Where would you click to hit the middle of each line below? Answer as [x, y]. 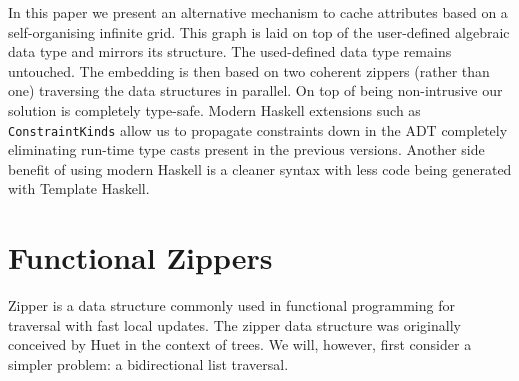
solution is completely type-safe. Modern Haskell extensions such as [214, 109]
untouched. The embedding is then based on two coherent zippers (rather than [249, 70]
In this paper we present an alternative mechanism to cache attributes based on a [258, 12]
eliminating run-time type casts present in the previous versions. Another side [246, 149]
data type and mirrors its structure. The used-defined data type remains [230, 51]
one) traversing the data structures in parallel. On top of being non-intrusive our [255, 90]
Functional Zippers [140, 257]
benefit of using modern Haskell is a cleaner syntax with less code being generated [260, 168]
